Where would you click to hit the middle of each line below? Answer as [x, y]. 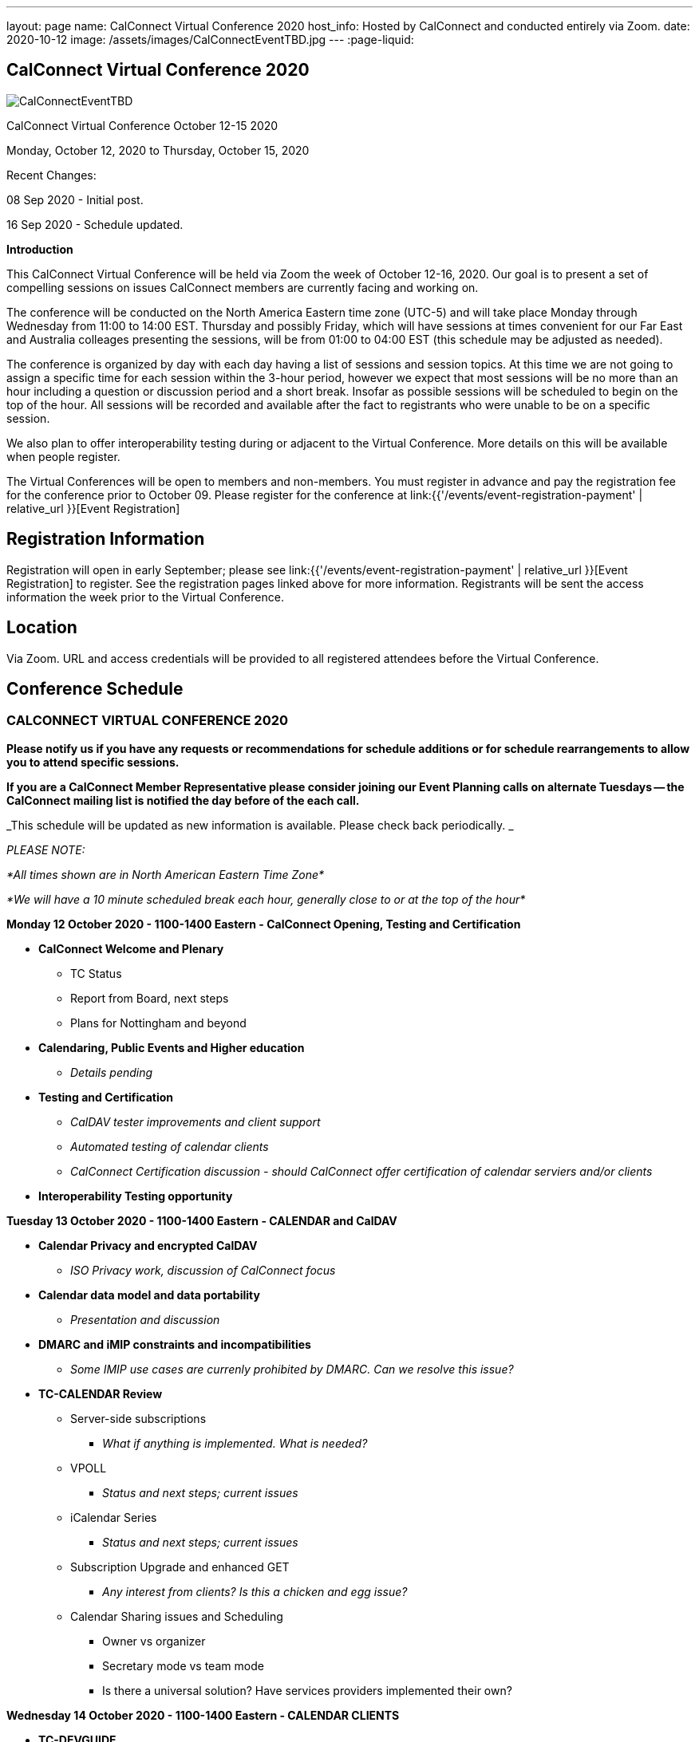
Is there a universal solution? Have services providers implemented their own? [307, 1690]
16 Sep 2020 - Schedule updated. [95, 224]
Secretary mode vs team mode [183, 1665]
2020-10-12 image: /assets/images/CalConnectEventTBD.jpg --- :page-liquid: [210, 39]
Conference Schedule [95, 688]
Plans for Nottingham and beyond [158, 1023]
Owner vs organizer [154, 1641]
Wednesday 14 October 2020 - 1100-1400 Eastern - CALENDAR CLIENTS [203, 1715]
